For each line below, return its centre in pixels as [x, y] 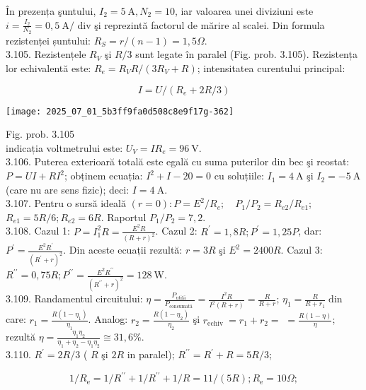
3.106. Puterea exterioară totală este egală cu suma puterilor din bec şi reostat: [178, 161]
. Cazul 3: [302, 250]
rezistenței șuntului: [48, 40]
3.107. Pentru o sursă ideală [66, 203]
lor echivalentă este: [48, 68]
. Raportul [124, 217]
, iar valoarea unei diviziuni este [244, 11]
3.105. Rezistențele [46, 54]
